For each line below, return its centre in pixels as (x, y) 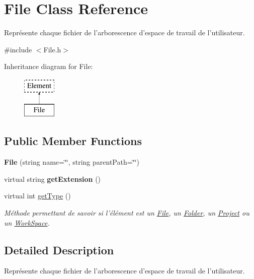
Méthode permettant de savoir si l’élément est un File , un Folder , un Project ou (127, 213)
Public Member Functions (73, 141)
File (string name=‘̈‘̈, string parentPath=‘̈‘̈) (72, 162)
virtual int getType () (37, 196)
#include (18, 49)
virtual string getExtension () (53, 179)
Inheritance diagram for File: (49, 66)
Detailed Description (59, 250)
